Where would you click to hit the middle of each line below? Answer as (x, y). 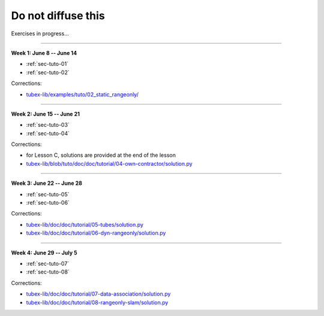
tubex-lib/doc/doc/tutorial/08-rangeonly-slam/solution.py (97, 302)
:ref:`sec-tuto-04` (48, 133)
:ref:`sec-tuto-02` (48, 72)
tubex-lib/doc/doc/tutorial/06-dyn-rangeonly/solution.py (96, 233)
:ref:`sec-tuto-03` (48, 125)
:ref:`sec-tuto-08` (48, 272)
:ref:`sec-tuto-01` (47, 64)
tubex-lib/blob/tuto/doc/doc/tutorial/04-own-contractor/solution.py (109, 163)
